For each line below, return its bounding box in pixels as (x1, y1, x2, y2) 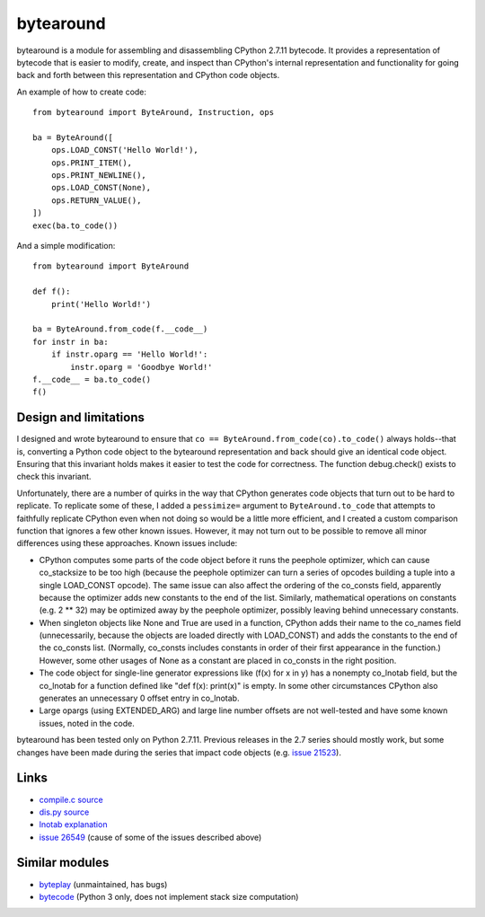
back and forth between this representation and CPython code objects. (16, 70, 280, 81)
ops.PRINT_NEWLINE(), (50, 171, 147, 181)
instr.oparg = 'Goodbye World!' (70, 362, 213, 372)
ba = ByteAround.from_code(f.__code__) (32, 324, 208, 334)
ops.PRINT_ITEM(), (50, 157, 133, 168)
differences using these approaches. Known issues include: (16, 538, 238, 549)
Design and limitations (16, 410, 145, 426)
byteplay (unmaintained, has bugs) (39, 878, 168, 889)
